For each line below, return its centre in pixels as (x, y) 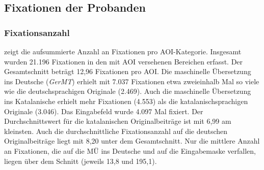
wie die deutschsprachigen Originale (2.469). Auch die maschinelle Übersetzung (128, 91)
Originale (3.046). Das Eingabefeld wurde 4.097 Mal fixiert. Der (104, 111)
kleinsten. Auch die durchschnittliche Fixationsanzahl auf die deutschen (116, 131)
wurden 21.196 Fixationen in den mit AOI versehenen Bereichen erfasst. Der (124, 61)
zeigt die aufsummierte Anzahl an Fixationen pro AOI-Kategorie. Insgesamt (123, 51)
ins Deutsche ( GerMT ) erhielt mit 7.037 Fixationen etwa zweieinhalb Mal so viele (132, 81)
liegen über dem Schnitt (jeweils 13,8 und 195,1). (81, 161)
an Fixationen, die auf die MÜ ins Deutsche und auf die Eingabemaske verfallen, (130, 150)
